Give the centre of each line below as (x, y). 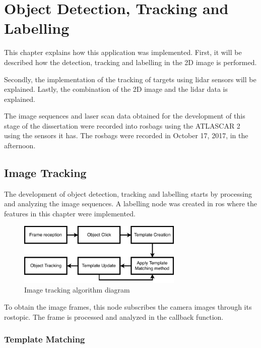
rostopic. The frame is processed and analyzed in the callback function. (114, 316)
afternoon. (20, 146)
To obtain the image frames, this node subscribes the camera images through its (128, 306)
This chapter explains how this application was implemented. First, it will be (123, 52)
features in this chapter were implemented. (70, 214)
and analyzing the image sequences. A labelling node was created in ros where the (131, 204)
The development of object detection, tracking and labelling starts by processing (128, 193)
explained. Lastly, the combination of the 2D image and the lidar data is (116, 89)
